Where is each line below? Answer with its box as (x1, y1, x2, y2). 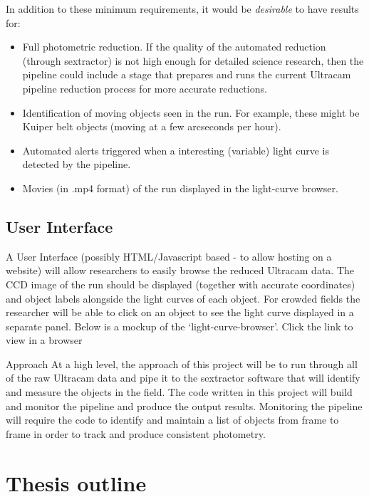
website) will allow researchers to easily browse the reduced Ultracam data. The (6, 263, 354, 278)
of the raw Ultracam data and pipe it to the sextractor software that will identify (6, 370, 360, 385)
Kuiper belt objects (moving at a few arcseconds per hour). (22, 119, 281, 134)
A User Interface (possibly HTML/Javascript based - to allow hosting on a (6, 248, 332, 263)
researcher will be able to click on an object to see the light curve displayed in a (6, 305, 354, 320)
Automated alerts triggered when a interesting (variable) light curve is (22, 142, 329, 157)
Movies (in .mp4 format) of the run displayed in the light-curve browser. (22, 180, 338, 195)
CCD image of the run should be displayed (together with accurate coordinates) (6, 276, 355, 291)
